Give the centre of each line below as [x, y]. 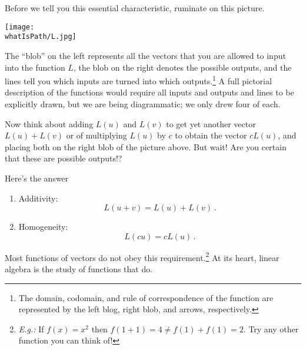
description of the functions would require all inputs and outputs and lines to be [149, 92]
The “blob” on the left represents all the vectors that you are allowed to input [145, 55]
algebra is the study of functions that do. [79, 268]
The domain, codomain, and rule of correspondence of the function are [146, 297]
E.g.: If [31, 328]
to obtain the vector [211, 135]
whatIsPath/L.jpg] [41, 37]
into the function [35, 67]
